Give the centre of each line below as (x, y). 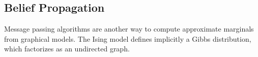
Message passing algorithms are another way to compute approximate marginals (129, 29)
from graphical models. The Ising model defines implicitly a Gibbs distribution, (128, 38)
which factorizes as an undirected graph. (67, 49)
